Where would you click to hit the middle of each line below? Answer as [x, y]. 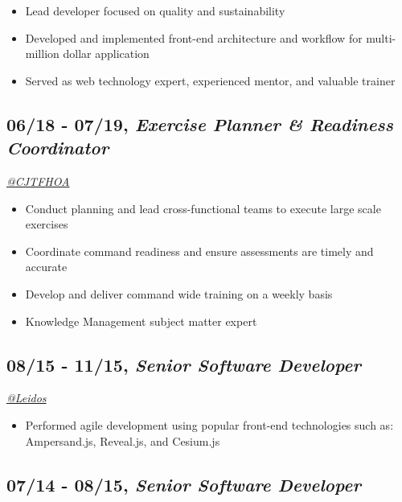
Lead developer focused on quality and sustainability [155, 10]
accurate [46, 267]
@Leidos [27, 398]
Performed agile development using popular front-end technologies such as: [209, 424]
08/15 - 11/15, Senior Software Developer [184, 364]
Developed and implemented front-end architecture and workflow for [194, 37]
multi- [381, 37]
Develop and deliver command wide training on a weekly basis [179, 293]
